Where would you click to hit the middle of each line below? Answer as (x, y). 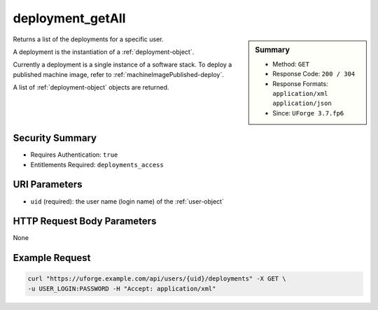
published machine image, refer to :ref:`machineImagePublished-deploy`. (118, 74)
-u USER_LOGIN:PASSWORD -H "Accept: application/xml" (122, 288)
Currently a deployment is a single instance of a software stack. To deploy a (122, 65)
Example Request (52, 258)
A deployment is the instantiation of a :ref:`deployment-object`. (104, 52)
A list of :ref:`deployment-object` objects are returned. (91, 87)
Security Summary (55, 138)
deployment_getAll (69, 18)
